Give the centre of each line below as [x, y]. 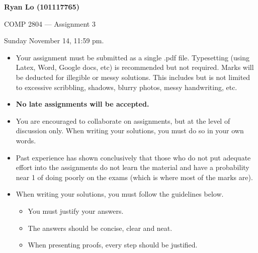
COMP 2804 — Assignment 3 [50, 23]
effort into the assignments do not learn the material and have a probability [133, 167]
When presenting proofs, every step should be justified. [113, 245]
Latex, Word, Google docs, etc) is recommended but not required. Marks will [135, 67]
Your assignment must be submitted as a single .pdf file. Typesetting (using [133, 57]
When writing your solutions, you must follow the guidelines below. [120, 194]
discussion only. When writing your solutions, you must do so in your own [130, 131]
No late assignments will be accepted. [82, 104]
